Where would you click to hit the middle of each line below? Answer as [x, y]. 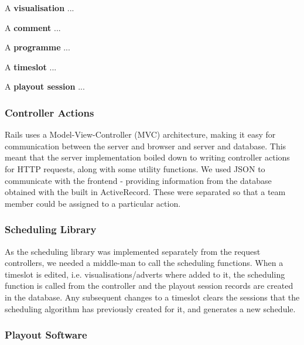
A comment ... [33, 27]
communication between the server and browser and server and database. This [146, 146]
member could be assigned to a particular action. [93, 203]
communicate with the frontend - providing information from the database [138, 180]
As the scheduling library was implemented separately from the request [133, 251]
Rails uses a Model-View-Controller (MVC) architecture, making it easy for [140, 134]
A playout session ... [45, 86]
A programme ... [37, 47]
